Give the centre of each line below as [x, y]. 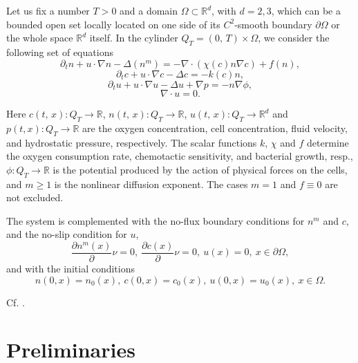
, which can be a [306, 10]
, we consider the [294, 38]
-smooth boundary [273, 24]
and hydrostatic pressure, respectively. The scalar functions [132, 142]
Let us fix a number [48, 10]
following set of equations [60, 52]
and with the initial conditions [71, 269]
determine [328, 142]
